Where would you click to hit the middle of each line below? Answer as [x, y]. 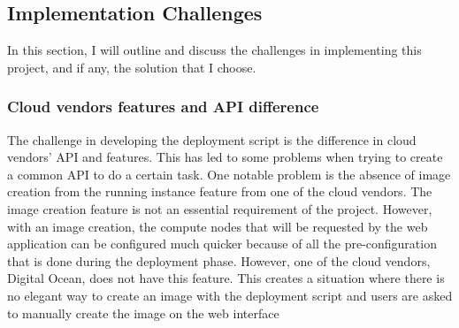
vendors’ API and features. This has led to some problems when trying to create [225, 157]
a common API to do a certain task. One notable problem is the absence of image [229, 174]
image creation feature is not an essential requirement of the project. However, [220, 208]
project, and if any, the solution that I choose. [132, 67]
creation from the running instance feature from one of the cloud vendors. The [220, 191]
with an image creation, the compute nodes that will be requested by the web [218, 226]
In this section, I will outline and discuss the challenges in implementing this [214, 50]
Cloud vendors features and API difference [163, 107]
